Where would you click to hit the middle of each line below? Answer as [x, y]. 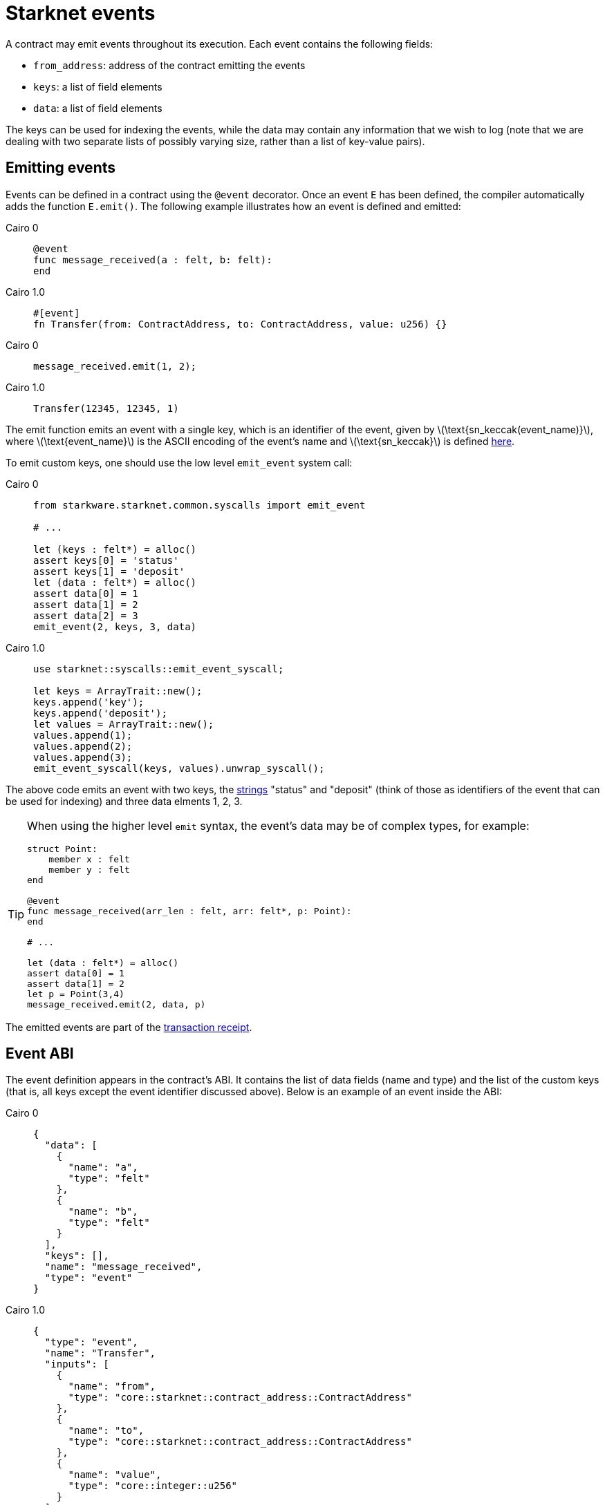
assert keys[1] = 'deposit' [109, 571]
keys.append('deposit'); [100, 713]
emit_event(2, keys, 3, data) [115, 626]
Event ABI [40, 1054]
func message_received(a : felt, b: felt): [153, 259]
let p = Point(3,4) [76, 994]
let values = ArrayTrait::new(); [124, 724]
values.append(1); [83, 735]
